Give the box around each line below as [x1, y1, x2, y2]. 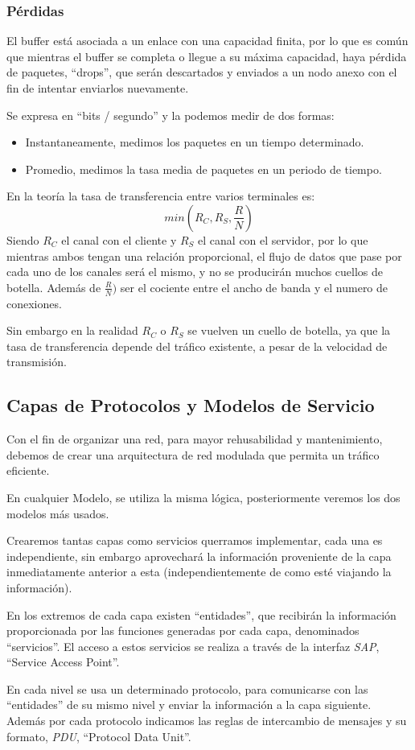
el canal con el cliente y [61, 231, 177, 248]
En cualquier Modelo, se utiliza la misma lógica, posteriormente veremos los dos [6, 488, 401, 505]
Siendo [6, 231, 39, 248]
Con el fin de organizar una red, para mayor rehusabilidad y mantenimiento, [6, 431, 383, 447]
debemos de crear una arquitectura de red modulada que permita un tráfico [6, 446, 380, 463]
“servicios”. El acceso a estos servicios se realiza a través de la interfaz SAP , [6, 637, 380, 654]
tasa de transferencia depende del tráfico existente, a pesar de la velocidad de [6, 337, 388, 354]
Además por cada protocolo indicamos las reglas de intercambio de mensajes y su [6, 712, 407, 729]
